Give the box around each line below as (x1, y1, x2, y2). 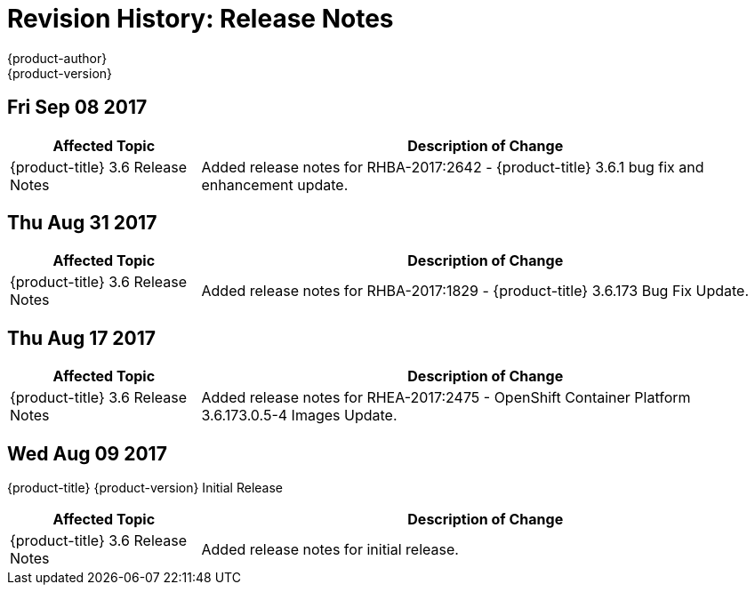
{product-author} (7, 50, 108, 66)
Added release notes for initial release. (201, 540, 459, 559)
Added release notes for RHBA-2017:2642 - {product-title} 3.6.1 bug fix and (201, 157, 704, 176)
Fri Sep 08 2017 (7, 96, 148, 119)
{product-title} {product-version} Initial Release (7, 480, 284, 496)
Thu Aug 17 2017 (7, 326, 157, 349)
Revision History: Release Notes (7, 4, 394, 34)
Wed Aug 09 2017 (7, 442, 167, 465)
